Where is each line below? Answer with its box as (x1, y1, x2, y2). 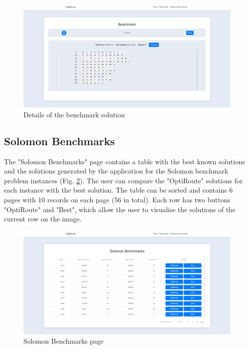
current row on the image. (4, 214, 82, 224)
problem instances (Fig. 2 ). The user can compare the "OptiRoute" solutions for (4, 175, 243, 185)
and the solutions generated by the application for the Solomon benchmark (4, 166, 228, 176)
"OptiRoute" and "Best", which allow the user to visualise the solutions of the (4, 204, 236, 214)
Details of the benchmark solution (23, 109, 125, 119)
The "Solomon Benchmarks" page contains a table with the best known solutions (4, 156, 245, 166)
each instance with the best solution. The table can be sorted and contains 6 (4, 185, 233, 195)
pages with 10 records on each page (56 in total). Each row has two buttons (4, 194, 230, 204)
